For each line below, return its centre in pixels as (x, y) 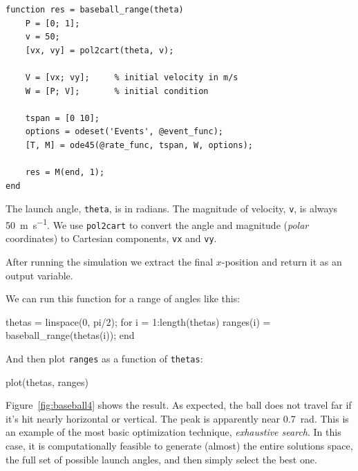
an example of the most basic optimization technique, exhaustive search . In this (173, 432)
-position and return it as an (282, 261)
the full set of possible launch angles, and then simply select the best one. (161, 459)
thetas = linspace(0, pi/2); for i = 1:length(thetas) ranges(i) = (138, 321)
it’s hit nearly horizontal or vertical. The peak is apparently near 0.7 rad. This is (177, 418)
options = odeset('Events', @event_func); (124, 132)
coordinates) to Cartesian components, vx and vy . (111, 238)
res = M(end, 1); (65, 173)
